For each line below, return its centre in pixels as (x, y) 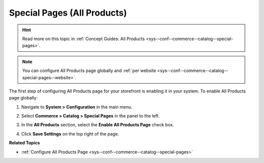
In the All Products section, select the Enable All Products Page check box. (98, 125)
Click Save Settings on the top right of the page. (70, 134)
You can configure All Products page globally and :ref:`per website (89, 70)
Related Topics (24, 143)
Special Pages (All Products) (68, 13)
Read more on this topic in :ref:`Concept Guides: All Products (84, 39)
